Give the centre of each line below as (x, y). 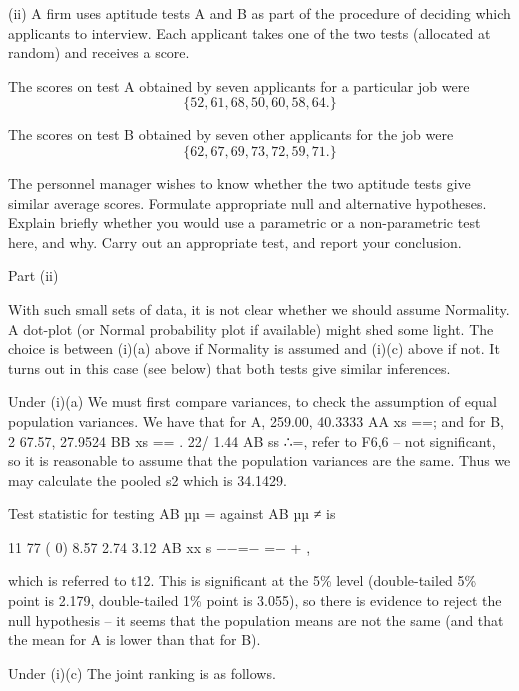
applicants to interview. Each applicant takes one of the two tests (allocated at (249, 32)
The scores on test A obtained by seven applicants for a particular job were (239, 85)
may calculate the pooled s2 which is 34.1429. (147, 479)
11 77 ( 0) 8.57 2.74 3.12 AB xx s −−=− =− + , (159, 546)
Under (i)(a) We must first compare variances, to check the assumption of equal (252, 401)
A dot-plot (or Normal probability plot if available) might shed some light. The (251, 328)
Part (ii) (33, 275)
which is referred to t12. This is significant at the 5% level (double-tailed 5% (242, 580)
